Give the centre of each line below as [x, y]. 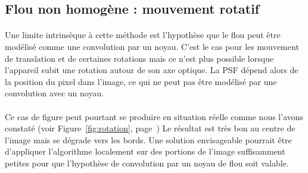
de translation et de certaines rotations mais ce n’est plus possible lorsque [139, 58]
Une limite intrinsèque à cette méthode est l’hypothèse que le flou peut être [143, 35]
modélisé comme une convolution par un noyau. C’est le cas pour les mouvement [152, 46]
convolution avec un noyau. [55, 93]
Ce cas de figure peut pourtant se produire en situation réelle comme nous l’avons [154, 116]
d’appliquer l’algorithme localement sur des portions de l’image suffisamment [145, 151]
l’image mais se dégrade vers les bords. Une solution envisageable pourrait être [148, 139]
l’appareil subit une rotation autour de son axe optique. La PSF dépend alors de [152, 70]
